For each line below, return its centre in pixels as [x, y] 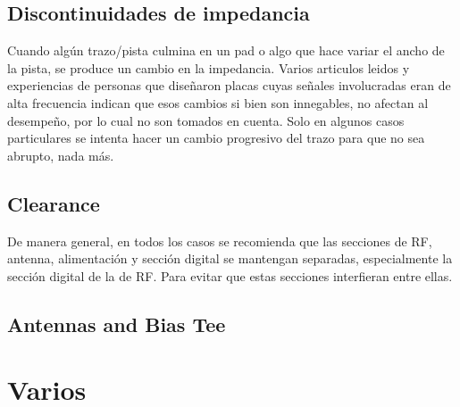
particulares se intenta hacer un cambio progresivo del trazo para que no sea [216, 138]
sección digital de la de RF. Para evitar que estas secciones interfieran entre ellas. [230, 275]
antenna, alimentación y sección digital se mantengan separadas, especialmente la [230, 258]
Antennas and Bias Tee [117, 324]
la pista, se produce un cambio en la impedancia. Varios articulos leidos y [209, 67]
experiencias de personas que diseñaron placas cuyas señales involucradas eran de [229, 85]
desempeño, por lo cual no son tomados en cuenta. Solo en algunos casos [206, 120]
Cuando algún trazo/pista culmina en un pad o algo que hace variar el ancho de [226, 50]
